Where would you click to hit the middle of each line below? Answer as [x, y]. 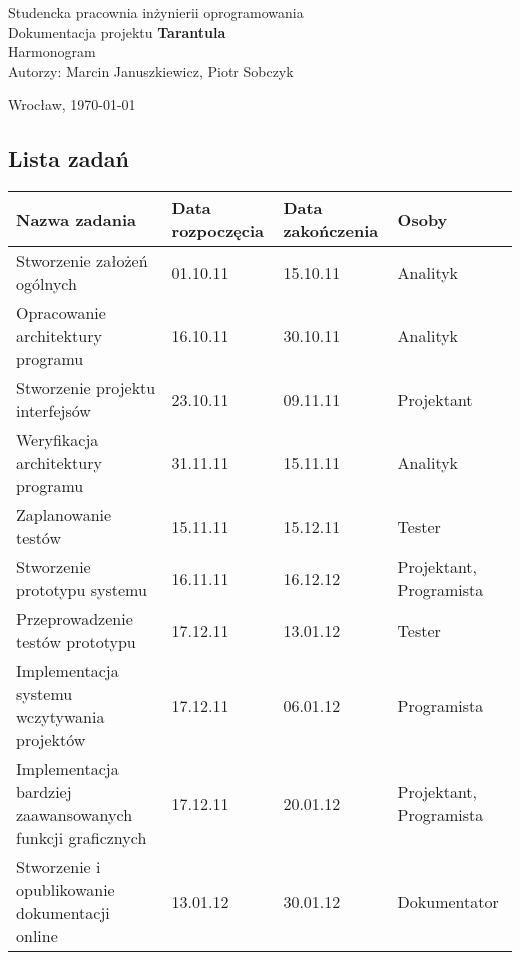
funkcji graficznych [81, 838]
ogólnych [46, 284]
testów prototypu [76, 642]
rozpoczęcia [217, 231]
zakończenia [331, 231]
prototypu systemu [81, 590]
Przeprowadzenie [74, 619]
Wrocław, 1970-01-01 [72, 104]
